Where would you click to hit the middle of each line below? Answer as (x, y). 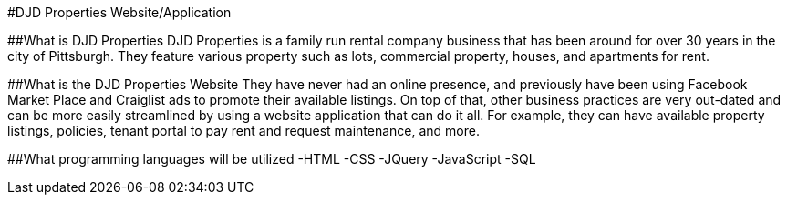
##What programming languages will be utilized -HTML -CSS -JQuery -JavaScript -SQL (272, 159)
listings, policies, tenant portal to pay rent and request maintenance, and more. (243, 131)
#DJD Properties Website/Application (119, 12)
